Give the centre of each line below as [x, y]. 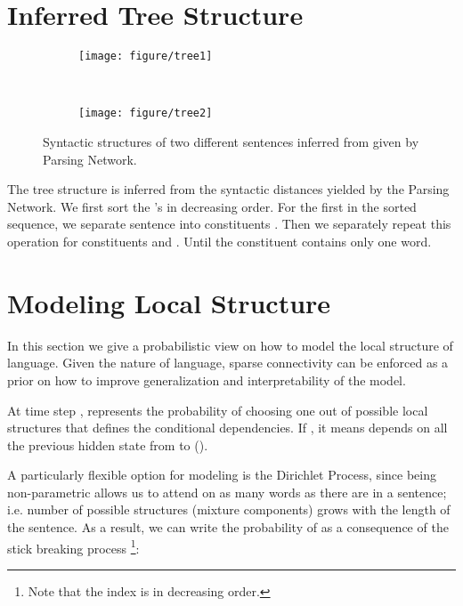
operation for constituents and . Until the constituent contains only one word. [219, 241]
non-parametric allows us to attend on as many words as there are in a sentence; [227, 492]
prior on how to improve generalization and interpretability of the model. [207, 380]
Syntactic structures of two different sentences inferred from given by [231, 142]
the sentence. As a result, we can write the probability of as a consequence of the [228, 527]
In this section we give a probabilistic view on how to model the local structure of [230, 345]
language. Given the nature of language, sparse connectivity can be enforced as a [228, 363]
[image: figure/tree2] [146, 113]
